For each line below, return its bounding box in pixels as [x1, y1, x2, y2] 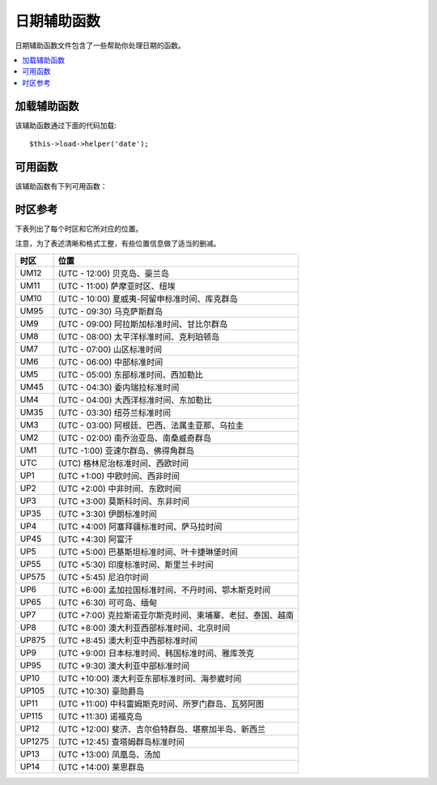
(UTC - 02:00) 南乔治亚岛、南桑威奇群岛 [57, 432, 212, 443]
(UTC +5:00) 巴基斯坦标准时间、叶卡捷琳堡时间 [57, 546, 238, 557]
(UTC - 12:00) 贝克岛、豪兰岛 [57, 267, 170, 279]
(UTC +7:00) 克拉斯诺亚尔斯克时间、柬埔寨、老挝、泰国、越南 [57, 609, 295, 621]
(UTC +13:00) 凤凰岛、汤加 [57, 749, 161, 760]
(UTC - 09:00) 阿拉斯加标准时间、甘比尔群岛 [57, 318, 228, 330]
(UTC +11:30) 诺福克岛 [57, 710, 143, 722]
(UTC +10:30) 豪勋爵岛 [57, 685, 145, 697]
